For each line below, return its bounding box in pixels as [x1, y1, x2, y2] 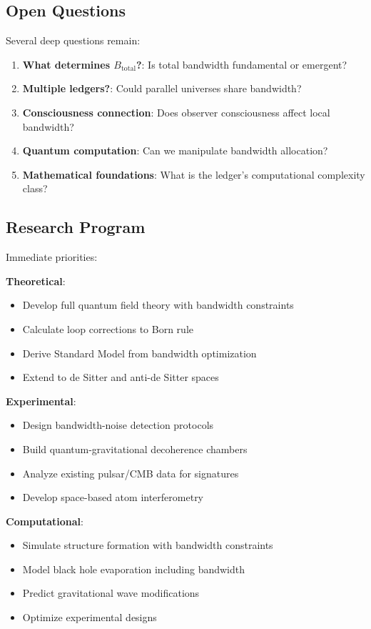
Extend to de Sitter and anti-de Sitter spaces [22, 370, 219, 385]
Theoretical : [6, 273, 66, 288]
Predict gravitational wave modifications [22, 585, 200, 600]
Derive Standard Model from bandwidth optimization [22, 345, 257, 360]
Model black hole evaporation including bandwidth [22, 561, 245, 576]
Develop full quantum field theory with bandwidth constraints [22, 297, 294, 312]
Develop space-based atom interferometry [22, 490, 204, 505]
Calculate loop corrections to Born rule [22, 321, 193, 336]
